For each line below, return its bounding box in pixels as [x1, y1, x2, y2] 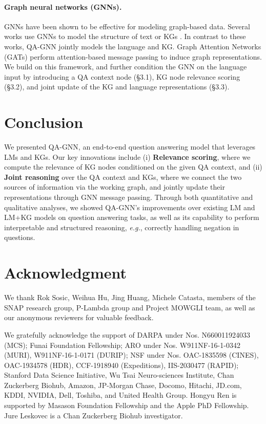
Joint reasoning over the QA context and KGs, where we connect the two [4, 171, 242, 182]
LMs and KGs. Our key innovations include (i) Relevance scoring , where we [4, 151, 251, 162]
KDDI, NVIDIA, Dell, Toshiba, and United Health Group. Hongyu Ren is [4, 390, 237, 400]
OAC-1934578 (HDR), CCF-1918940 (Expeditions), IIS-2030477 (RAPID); [4, 359, 239, 370]
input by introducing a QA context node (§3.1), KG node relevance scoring [4, 71, 240, 82]
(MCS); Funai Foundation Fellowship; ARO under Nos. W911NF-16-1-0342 [4, 339, 240, 350]
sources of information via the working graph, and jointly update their [4, 181, 225, 192]
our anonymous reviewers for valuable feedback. [4, 312, 154, 323]
